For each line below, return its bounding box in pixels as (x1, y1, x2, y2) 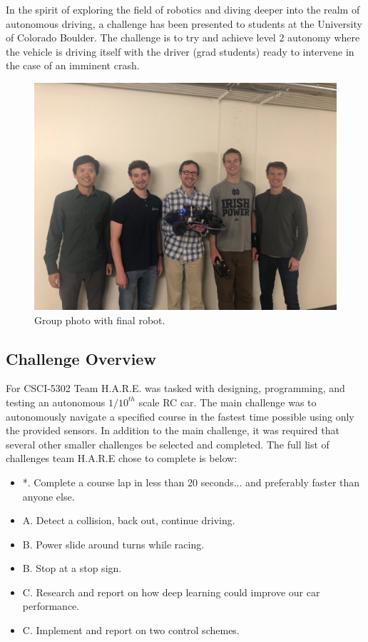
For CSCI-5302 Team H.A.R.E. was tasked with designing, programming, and (6, 381, 345, 396)
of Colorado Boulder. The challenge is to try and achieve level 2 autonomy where (6, 30, 360, 45)
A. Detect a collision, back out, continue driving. (22, 513, 235, 528)
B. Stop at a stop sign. (22, 561, 122, 576)
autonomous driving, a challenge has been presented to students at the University (6, 16, 362, 31)
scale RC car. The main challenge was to (138, 394, 317, 409)
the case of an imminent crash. (6, 58, 140, 73)
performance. (22, 598, 80, 613)
